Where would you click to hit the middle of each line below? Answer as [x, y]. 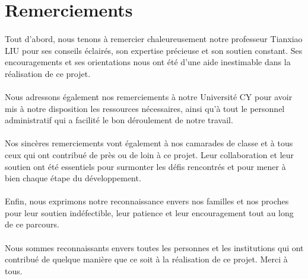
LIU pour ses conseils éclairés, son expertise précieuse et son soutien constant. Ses [154, 50]
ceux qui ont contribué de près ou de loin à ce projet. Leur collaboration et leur [150, 154]
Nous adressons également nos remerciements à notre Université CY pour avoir [149, 96]
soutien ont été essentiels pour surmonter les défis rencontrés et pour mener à [145, 166]
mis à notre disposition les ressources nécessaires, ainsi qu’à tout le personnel [145, 108]
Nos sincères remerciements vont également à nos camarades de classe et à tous [149, 143]
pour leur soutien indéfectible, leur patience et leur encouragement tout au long [149, 212]
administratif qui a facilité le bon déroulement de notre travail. [119, 120]
